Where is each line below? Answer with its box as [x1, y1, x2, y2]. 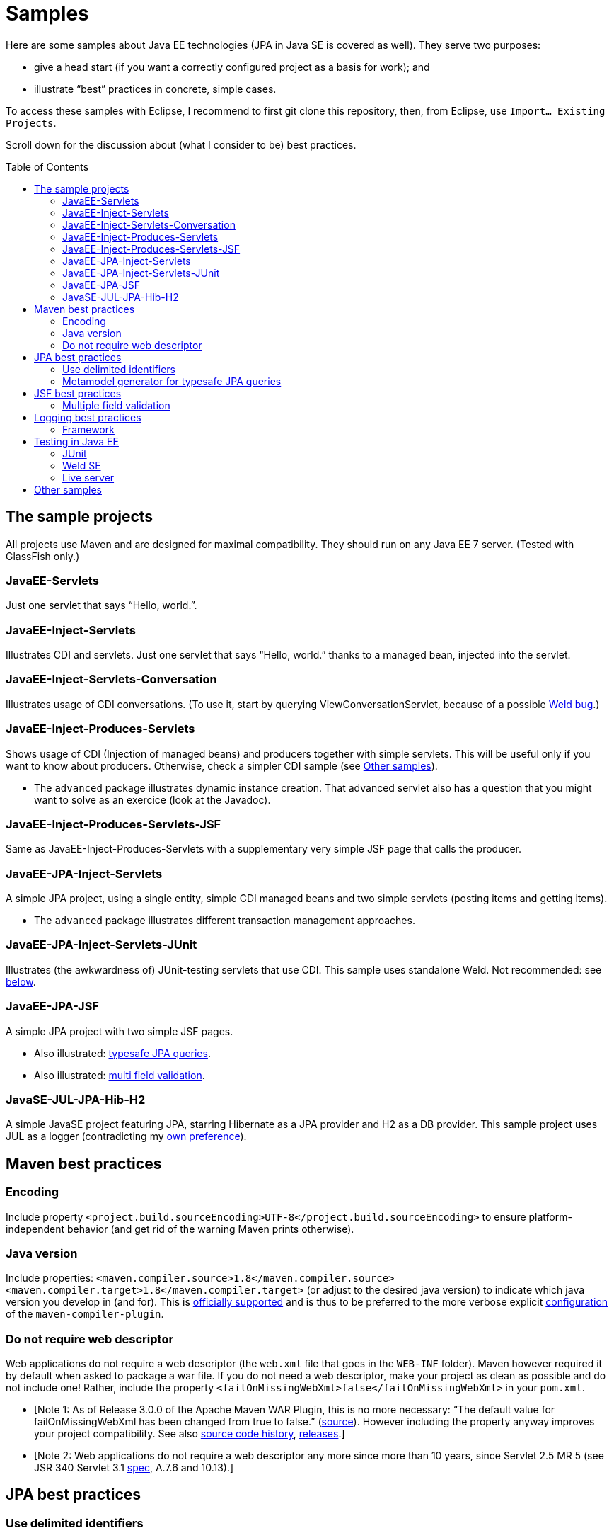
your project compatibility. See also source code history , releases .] [34, 1427, 345, 1440]
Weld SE [62, 459, 101, 472]
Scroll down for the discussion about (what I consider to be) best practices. [6, 138, 357, 151]
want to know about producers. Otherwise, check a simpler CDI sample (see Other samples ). [6, 759, 438, 772]
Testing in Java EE [34, 435, 119, 448]
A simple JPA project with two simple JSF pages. [6, 1025, 233, 1037]
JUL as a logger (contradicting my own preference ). [6, 1130, 247, 1143]
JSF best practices [34, 387, 122, 399]
